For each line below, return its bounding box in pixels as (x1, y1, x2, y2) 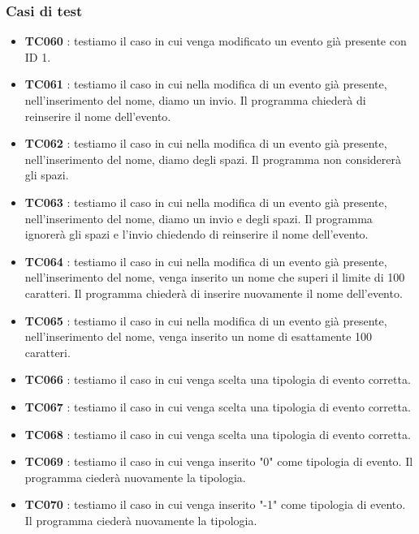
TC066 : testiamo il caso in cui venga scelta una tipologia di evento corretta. (24, 371, 411, 388)
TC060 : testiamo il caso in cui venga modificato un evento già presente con (24, 32, 407, 50)
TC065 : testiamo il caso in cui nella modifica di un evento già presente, (24, 312, 387, 329)
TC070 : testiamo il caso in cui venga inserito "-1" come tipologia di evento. (24, 496, 406, 513)
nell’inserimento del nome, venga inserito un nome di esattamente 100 (24, 328, 373, 345)
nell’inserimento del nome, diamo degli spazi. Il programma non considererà (24, 150, 401, 167)
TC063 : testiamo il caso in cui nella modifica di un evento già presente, (24, 193, 387, 210)
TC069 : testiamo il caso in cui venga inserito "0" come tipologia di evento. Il (24, 453, 413, 470)
